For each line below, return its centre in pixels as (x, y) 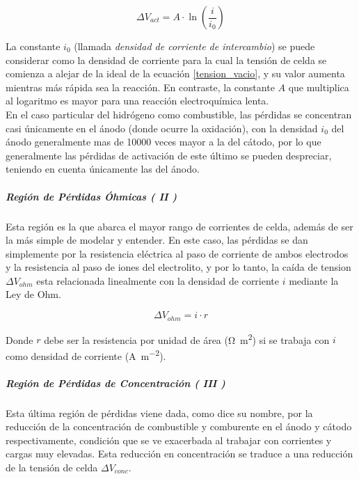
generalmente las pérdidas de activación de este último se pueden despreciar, (169, 155)
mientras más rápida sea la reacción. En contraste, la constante (140, 87)
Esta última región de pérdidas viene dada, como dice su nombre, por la (159, 413)
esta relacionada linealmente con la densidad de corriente (158, 280)
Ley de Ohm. (33, 294)
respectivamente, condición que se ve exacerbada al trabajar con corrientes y (169, 440)
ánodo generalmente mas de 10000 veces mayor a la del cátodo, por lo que (163, 142)
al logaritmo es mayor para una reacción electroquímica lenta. (137, 101)
